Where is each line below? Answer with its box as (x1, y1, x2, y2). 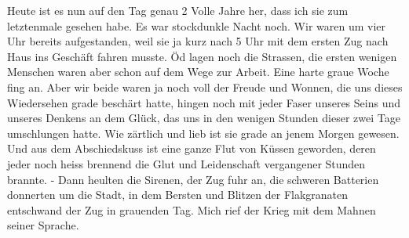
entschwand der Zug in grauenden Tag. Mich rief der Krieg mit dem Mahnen (7, 201, 376, 218)
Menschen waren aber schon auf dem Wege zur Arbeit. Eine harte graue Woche (7, 63, 389, 80)
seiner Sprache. (7, 217, 79, 233)
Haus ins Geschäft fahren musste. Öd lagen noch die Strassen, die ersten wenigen (7, 48, 397, 64)
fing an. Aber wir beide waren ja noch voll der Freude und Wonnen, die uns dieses (7, 78, 403, 95)
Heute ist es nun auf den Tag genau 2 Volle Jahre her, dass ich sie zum (7, 2, 349, 18)
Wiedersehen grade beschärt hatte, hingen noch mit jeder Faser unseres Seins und (7, 94, 401, 110)
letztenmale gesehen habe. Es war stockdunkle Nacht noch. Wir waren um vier (7, 17, 385, 34)
